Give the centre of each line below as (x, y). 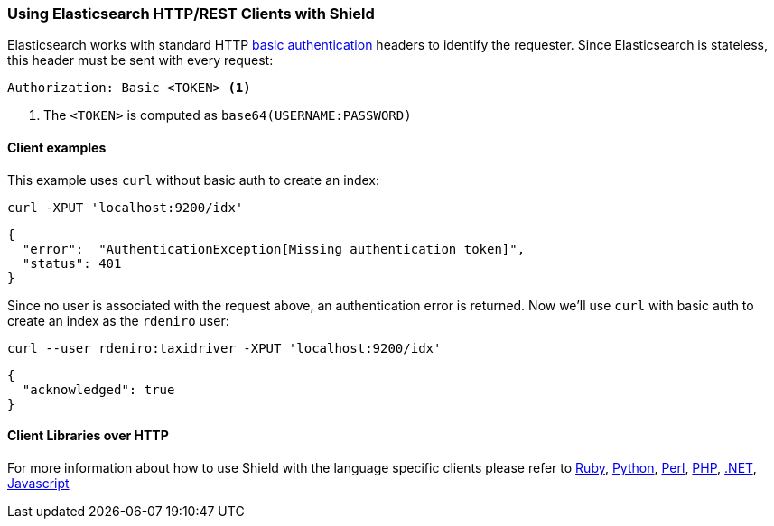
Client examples (57, 147)
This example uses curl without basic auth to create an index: (193, 180)
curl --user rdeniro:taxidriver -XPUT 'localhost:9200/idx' (224, 348)
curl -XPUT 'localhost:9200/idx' (126, 207)
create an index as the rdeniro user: (118, 320)
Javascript (38, 483)
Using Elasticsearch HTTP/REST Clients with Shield (191, 14)
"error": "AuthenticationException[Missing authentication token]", (274, 249)
